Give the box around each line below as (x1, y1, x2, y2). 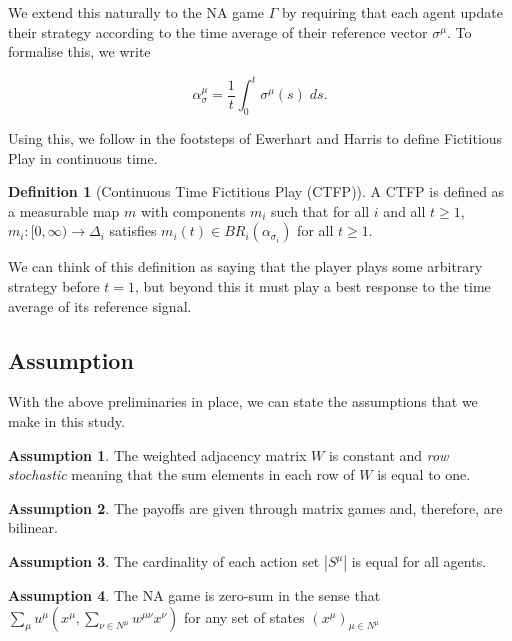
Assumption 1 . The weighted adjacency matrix (8, 444, 307, 465)
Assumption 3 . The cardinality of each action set (8, 551, 320, 571)
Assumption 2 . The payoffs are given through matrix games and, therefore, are (8, 497, 503, 518)
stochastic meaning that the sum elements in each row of (8, 464, 355, 485)
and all (383, 200, 426, 221)
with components (140, 200, 246, 221)
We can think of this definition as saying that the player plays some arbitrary (8, 256, 483, 277)
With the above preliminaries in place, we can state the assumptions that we (8, 391, 478, 412)
